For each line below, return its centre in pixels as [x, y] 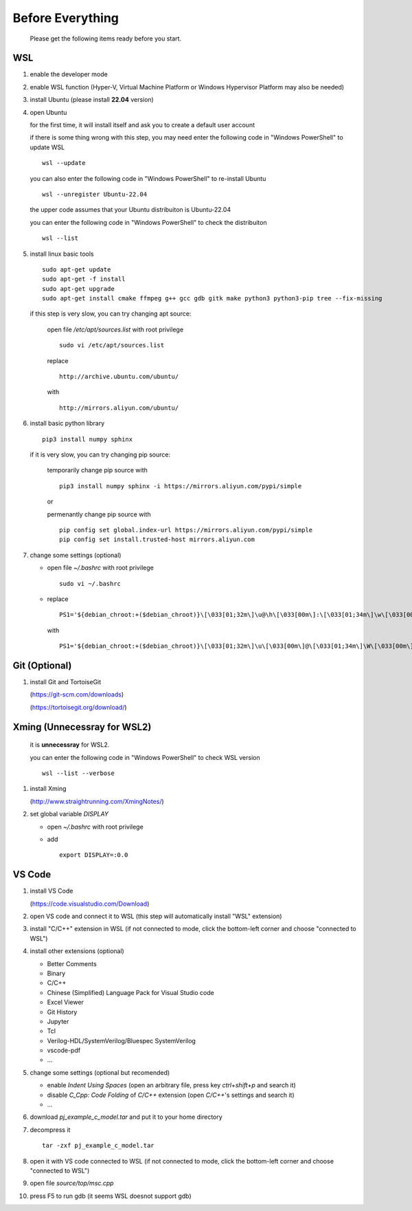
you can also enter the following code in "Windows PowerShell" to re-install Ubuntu [148, 178]
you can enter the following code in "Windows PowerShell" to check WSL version [145, 757]
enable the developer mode [69, 74]
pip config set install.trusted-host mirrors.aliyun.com [157, 539]
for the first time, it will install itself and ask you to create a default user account [142, 125]
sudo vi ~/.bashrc [90, 583]
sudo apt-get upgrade [78, 288]
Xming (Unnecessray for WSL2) [82, 727]
